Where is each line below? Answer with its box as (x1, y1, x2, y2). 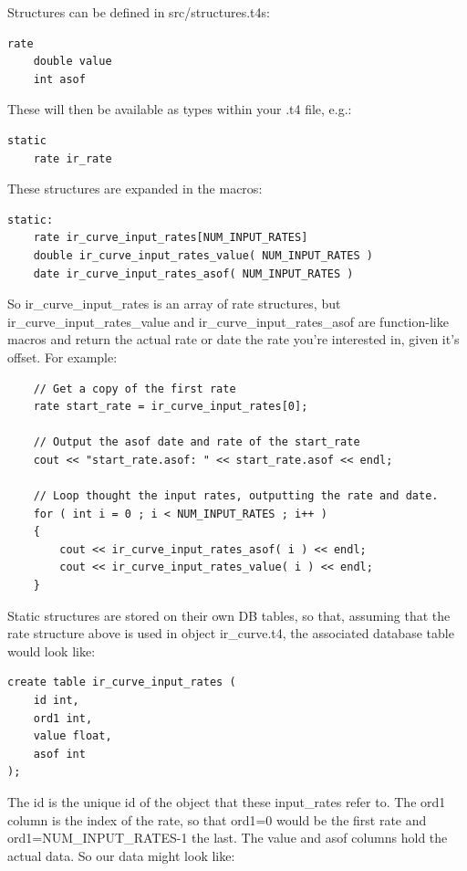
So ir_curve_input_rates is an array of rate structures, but (7, 294, 341, 313)
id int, (33, 694, 79, 707)
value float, (33, 729, 112, 743)
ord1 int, (33, 711, 93, 725)
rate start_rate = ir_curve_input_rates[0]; (33, 400, 308, 414)
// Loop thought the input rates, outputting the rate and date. (33, 489, 439, 503)
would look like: (7, 641, 96, 660)
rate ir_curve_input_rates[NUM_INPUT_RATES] (33, 231, 308, 245)
